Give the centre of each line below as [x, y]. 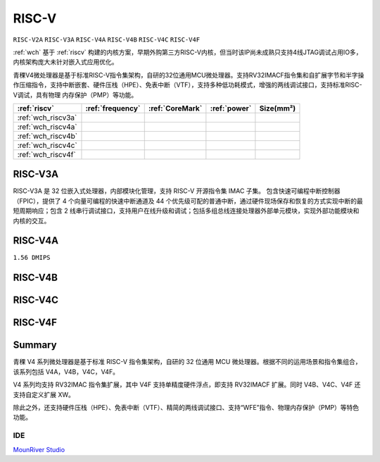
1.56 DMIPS [32, 258]
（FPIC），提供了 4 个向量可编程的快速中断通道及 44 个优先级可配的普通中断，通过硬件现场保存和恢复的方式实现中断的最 [188, 201]
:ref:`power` [231, 108]
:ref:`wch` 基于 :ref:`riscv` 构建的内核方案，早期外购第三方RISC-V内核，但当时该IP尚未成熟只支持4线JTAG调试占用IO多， [188, 52]
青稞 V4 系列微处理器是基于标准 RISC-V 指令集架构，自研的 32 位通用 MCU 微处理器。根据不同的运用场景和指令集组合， [187, 362]
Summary [35, 345]
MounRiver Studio [39, 449]
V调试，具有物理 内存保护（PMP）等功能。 [75, 94]
